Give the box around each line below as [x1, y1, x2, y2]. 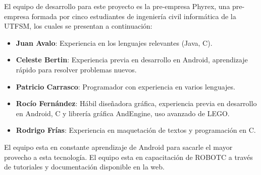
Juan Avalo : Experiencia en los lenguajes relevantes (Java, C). [16, 37, 213, 48]
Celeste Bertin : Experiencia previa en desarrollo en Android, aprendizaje [16, 54, 248, 65]
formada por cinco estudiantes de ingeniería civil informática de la [31, 11, 236, 21]
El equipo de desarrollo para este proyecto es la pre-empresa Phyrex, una [4, 1, 230, 11]
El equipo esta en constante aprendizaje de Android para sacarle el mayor [4, 141, 233, 152]
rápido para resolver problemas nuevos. [16, 64, 137, 74]
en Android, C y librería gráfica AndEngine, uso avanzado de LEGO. [16, 108, 230, 118]
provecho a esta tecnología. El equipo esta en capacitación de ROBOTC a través [4, 151, 253, 162]
